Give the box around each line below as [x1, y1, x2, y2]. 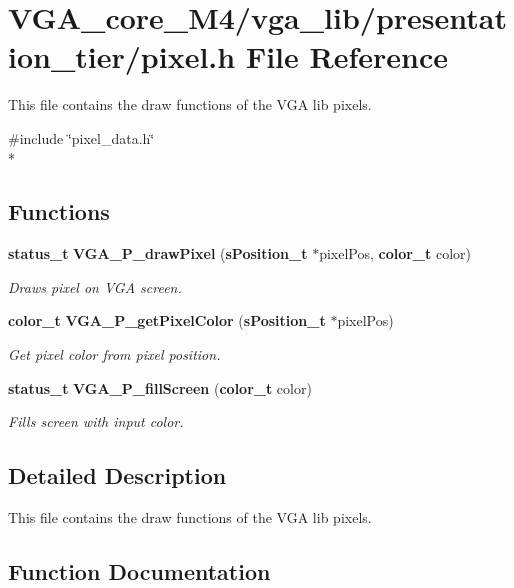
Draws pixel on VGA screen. [8, 276, 182, 297]
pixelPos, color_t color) [319, 243, 472, 264]
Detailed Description [8, 460, 227, 491]
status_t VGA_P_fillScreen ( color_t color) [8, 377, 312, 398]
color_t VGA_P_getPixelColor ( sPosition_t [8, 310, 326, 331]
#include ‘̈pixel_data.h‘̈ [8, 127, 155, 148]
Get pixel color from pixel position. [8, 344, 221, 365]
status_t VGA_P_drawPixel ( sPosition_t [8, 243, 308, 264]
